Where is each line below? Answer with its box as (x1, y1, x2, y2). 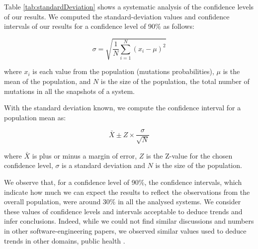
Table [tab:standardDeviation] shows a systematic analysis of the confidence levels (4, 1, 254, 11)
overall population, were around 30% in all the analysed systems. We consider (4, 196, 241, 207)
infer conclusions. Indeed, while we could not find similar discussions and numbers (4, 216, 254, 226)
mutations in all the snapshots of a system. (4, 85, 135, 96)
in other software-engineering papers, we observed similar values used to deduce (4, 225, 247, 236)
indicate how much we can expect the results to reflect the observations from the (4, 186, 250, 197)
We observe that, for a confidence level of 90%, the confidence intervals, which (4, 176, 242, 187)
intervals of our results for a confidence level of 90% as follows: (4, 21, 194, 31)
